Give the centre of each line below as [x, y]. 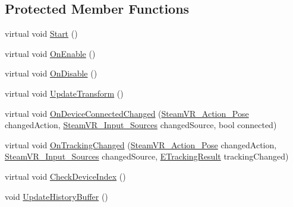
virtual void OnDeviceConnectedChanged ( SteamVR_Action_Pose [127, 113]
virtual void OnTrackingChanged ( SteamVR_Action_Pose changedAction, [141, 144]
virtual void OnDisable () [51, 73]
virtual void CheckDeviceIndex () [65, 176]
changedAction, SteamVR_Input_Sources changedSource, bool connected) [141, 125]
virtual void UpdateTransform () [64, 93]
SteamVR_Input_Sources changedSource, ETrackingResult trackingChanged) [147, 156]
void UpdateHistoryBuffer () [56, 196]
